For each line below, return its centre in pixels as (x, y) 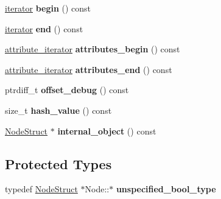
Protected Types (58, 163)
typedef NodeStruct (41, 189)
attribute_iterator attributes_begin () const (93, 49)
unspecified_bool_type (166, 189)
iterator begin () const (48, 8)
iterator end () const (44, 28)
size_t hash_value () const (58, 110)
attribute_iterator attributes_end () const (89, 69)
